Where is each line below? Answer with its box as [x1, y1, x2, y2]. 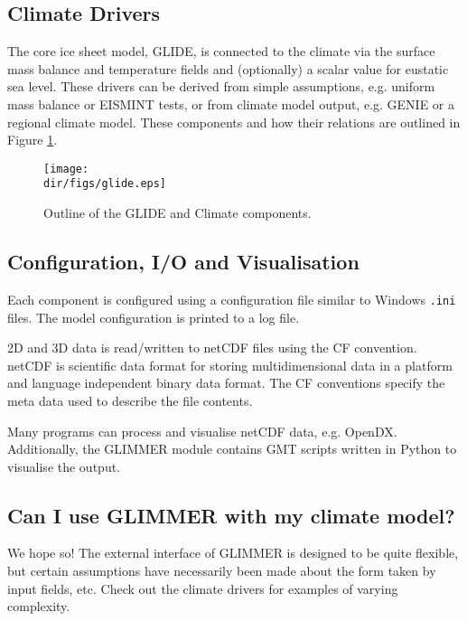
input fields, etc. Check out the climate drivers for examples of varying [7, 579, 398, 597]
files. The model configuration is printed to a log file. [7, 307, 300, 326]
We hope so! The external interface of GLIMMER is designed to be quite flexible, [7, 543, 459, 562]
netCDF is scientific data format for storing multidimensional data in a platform [7, 355, 453, 374]
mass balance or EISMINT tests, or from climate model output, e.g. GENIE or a [7, 94, 455, 113]
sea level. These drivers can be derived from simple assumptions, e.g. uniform [7, 77, 435, 96]
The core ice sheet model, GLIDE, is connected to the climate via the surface [7, 42, 435, 61]
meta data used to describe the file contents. [7, 390, 253, 409]
